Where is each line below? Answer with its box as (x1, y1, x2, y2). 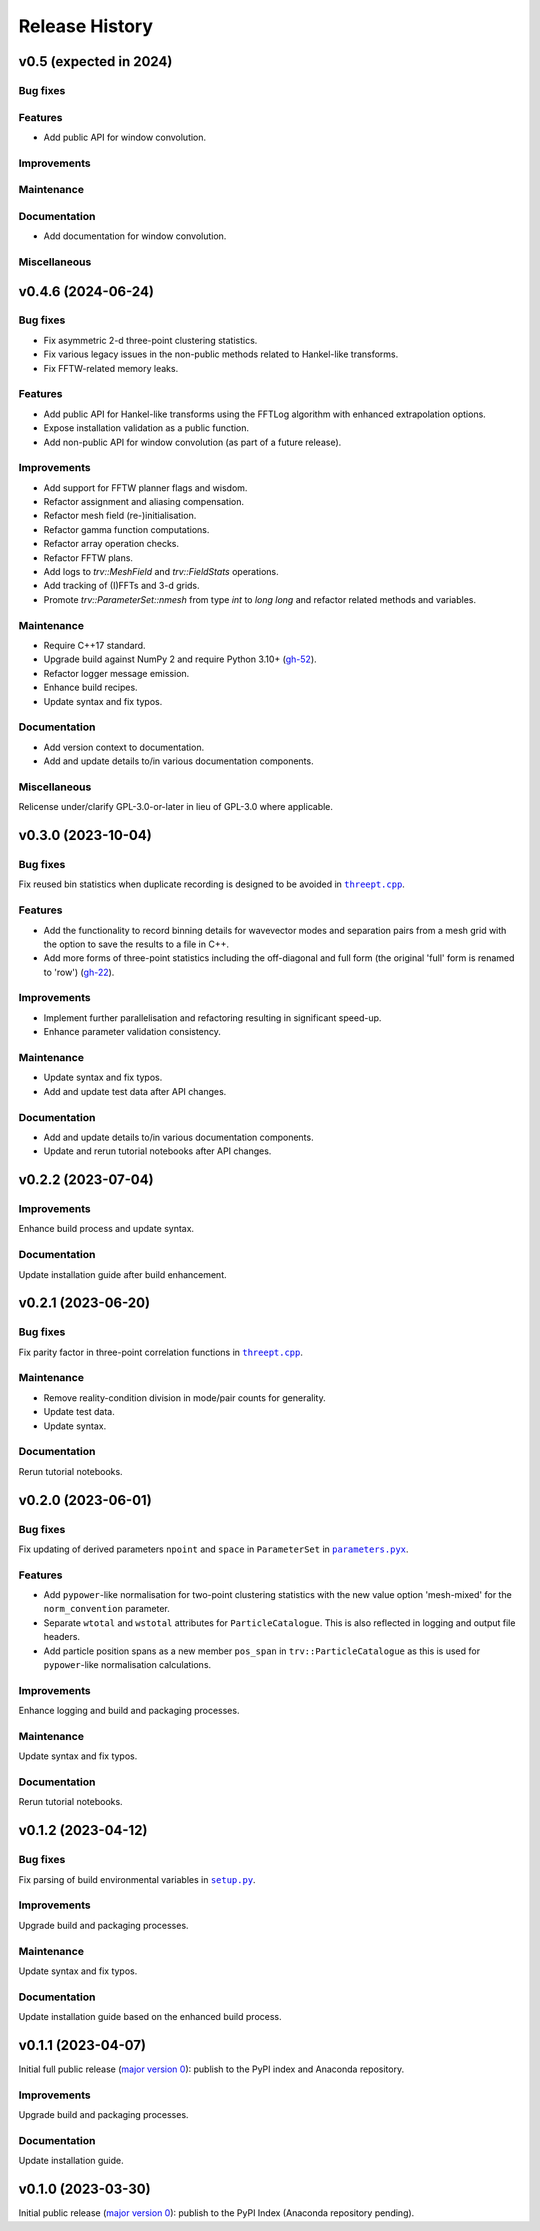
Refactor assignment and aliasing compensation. (43, 496, 245, 508)
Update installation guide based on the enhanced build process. (18, 2011, 282, 2023)
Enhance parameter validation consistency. (43, 1026, 222, 1038)
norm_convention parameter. (43, 1603, 170, 1615)
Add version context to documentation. (43, 741, 205, 753)
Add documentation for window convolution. (43, 230, 227, 242)
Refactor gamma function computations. (43, 523, 210, 535)
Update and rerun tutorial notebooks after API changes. (43, 1145, 272, 1157)
